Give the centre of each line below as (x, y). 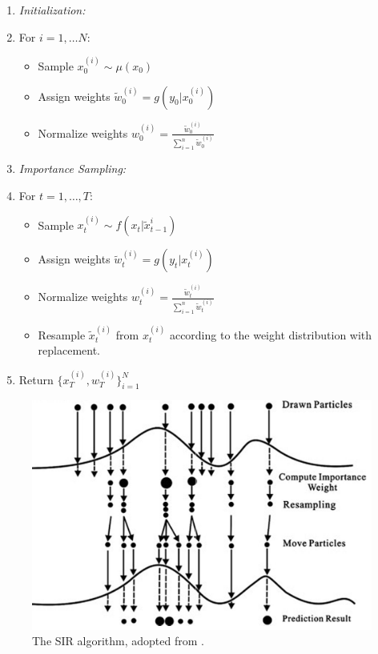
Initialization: (52, 10)
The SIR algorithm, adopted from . (118, 641)
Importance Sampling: (72, 169)
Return (36, 379)
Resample (62, 334)
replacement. (69, 350)
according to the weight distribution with (271, 334)
